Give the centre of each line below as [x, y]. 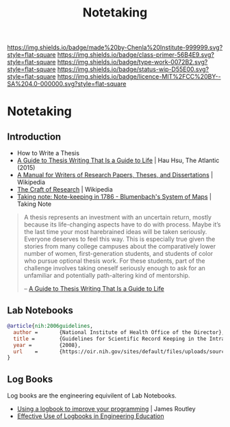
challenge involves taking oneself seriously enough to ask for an [114, 268]
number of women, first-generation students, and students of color [118, 254]
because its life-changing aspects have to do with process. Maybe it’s [122, 224]
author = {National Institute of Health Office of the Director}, [119, 332]
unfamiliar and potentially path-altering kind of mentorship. [107, 276]
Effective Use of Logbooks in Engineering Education [90, 416]
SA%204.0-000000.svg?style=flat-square [67, 84]
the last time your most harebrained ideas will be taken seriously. [115, 232]
